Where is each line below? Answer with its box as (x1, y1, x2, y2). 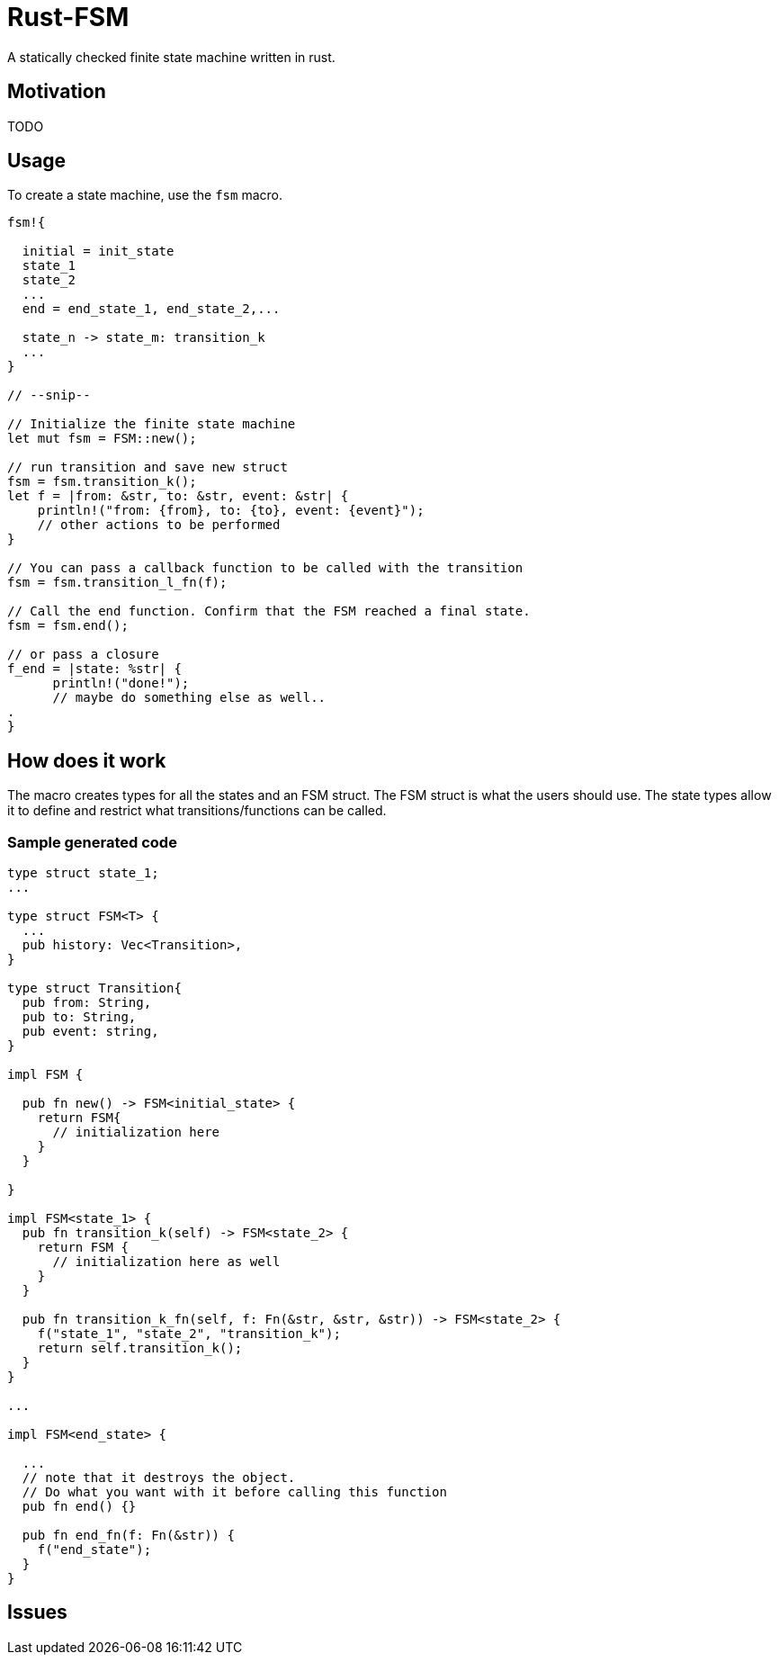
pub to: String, (22, 1010, 137, 1025)
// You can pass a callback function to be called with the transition (7, 561, 524, 576)
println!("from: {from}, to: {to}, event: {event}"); (37, 503, 425, 518)
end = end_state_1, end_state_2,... (22, 301, 281, 317)
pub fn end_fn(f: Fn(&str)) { (22, 1528, 235, 1543)
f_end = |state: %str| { (7, 661, 182, 677)
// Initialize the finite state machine (7, 417, 296, 432)
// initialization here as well (52, 1254, 281, 1270)
